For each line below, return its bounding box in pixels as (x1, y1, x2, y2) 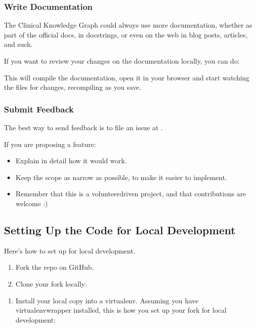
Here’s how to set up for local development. (4, 245, 135, 255)
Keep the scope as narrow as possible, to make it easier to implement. (15, 172, 227, 182)
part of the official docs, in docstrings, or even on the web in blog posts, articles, (4, 29, 248, 39)
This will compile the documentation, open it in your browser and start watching (4, 72, 250, 82)
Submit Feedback (4, 103, 74, 115)
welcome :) (15, 198, 48, 208)
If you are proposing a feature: (4, 139, 96, 149)
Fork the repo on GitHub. (15, 262, 94, 272)
